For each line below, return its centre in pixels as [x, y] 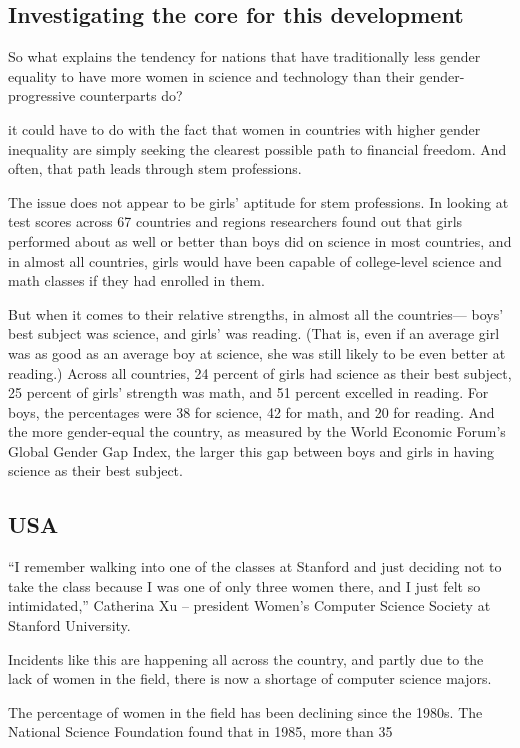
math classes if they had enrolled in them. [136, 280]
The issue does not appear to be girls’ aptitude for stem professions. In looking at [258, 201]
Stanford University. [69, 625]
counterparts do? [131, 95]
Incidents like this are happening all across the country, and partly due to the [246, 658]
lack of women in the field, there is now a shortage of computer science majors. [250, 678]
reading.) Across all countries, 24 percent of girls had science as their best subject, [260, 372]
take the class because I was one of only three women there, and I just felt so [244, 585]
